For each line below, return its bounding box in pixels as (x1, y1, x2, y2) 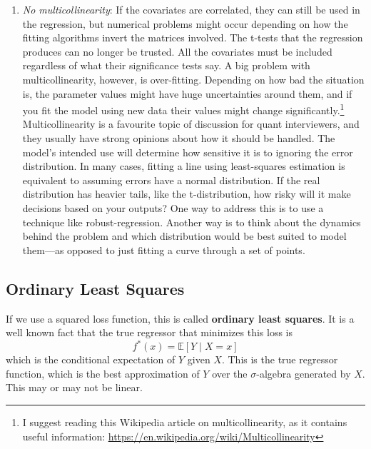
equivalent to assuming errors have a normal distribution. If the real (22, 172, 320, 187)
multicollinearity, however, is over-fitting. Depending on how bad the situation (22, 71, 365, 86)
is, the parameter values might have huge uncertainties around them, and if (22, 86, 352, 101)
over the (212, 365, 248, 380)
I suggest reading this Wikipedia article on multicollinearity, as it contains (22, 415, 347, 430)
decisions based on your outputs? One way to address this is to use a (22, 200, 324, 215)
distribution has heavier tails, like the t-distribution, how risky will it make (22, 186, 351, 201)
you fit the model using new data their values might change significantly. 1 (22, 101, 345, 117)
